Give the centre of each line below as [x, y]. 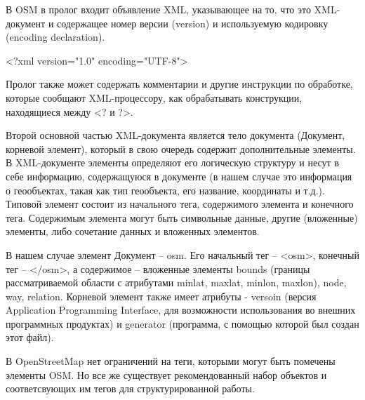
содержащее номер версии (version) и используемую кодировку [193, 23]
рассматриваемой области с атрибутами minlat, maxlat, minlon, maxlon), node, [176, 282]
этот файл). [30, 337]
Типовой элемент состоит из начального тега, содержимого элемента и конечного [180, 204]
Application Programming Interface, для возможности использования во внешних [181, 310]
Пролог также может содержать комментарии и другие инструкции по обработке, [179, 84]
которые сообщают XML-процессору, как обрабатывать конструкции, [154, 97]
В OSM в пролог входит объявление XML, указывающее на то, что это [158, 9]
